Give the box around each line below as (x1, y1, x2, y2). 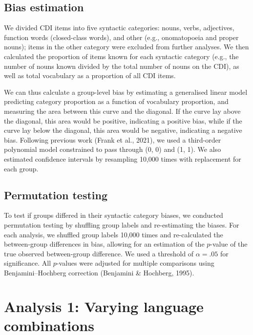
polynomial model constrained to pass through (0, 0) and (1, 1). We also (4, 144, 221, 154)
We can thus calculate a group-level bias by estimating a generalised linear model (4, 86, 248, 97)
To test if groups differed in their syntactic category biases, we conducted (4, 210, 223, 220)
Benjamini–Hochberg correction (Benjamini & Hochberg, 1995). (4, 267, 194, 277)
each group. (4, 163, 39, 173)
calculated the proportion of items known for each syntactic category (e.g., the (4, 51, 239, 61)
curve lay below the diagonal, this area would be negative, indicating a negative (4, 125, 242, 135)
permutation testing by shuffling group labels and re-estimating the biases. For (4, 219, 239, 230)
